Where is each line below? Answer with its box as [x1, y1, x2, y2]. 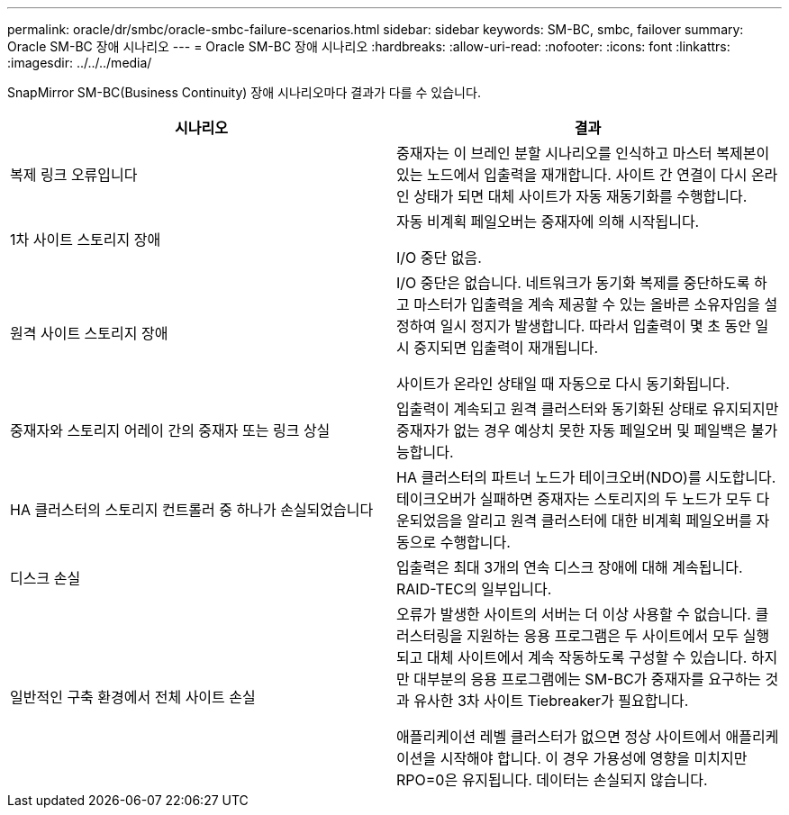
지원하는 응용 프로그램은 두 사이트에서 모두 [467, 627, 739, 645]
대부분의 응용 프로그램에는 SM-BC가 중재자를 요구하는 [413, 670, 762, 688]
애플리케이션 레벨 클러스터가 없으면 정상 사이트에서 [396, 728, 722, 746]
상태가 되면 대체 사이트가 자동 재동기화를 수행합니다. [413, 187, 748, 205]
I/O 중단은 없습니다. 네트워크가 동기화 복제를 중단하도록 [396, 274, 750, 292]
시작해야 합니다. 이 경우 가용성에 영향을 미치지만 [440, 749, 748, 767]
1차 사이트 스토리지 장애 [10, 231, 161, 249]
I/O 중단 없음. [396, 249, 482, 267]
